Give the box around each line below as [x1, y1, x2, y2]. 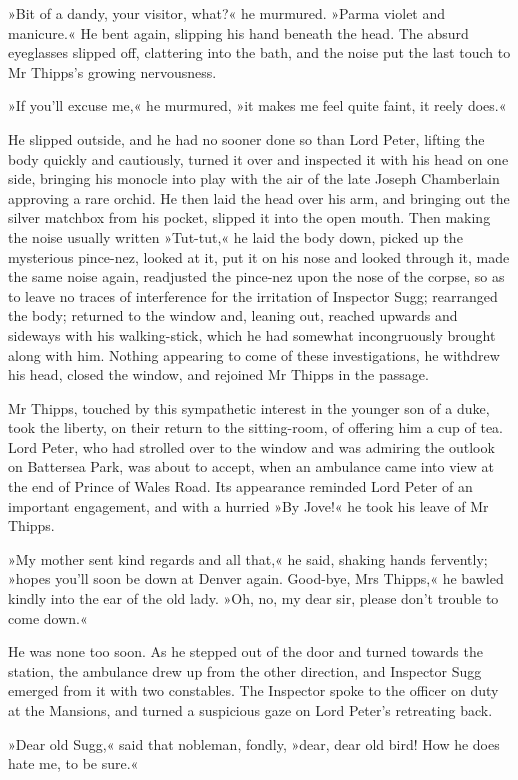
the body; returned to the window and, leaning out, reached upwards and [8, 305, 458, 326]
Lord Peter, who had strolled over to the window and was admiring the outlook [8, 436, 495, 457]
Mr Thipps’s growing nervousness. [8, 61, 217, 82]
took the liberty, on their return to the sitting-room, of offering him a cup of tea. [8, 417, 504, 438]
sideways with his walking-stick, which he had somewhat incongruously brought [8, 324, 496, 345]
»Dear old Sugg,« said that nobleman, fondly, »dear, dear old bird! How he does [8, 733, 500, 754]
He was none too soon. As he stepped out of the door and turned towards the [8, 641, 483, 662]
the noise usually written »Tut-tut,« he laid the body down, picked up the [8, 226, 463, 247]
